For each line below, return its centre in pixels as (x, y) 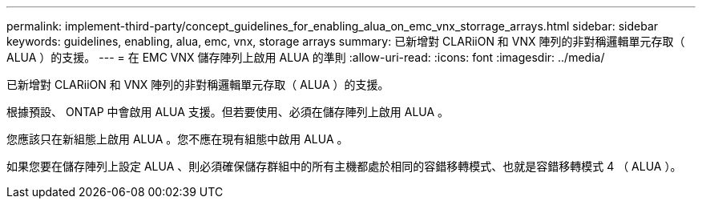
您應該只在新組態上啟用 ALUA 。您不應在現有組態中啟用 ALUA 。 (178, 139)
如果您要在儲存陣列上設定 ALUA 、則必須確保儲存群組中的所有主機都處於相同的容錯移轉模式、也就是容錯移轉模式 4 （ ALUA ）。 (344, 166)
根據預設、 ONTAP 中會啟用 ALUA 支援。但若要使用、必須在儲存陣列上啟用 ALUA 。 (228, 112)
